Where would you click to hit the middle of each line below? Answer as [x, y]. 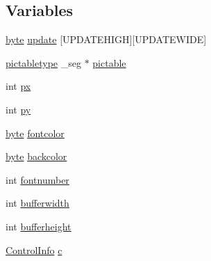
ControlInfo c [34, 250]
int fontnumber [37, 179]
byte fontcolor [35, 133]
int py [18, 109]
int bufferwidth [37, 203]
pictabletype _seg [43, 62]
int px [18, 86]
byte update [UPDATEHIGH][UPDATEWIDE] [106, 39]
